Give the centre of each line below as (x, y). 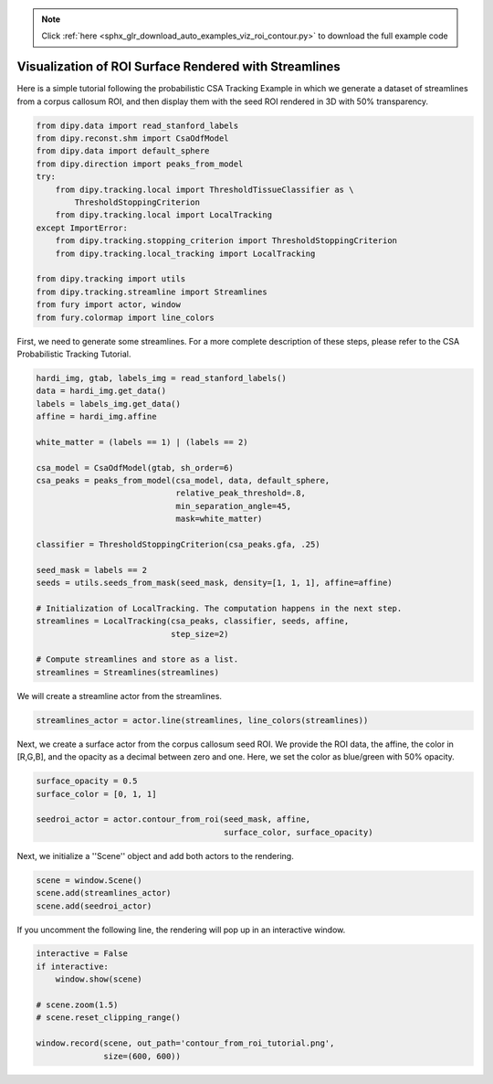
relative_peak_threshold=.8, (241, 493)
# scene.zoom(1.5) (77, 1005)
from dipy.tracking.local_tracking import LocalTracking (185, 253)
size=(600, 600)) (142, 1056)
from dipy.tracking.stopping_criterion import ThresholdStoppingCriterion (226, 241)
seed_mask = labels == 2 (92, 570)
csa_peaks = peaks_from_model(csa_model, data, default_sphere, (183, 481)
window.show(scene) (99, 979)
